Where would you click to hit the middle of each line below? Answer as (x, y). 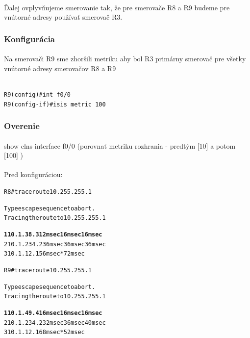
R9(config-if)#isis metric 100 (55, 104)
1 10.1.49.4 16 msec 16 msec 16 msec (53, 313)
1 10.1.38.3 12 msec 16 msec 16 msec (53, 234)
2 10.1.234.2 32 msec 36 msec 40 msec (55, 323)
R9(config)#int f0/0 (37, 95)
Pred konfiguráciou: (33, 174)
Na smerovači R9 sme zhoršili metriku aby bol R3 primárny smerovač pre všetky (125, 59)
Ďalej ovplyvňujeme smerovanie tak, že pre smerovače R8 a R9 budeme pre (117, 7)
